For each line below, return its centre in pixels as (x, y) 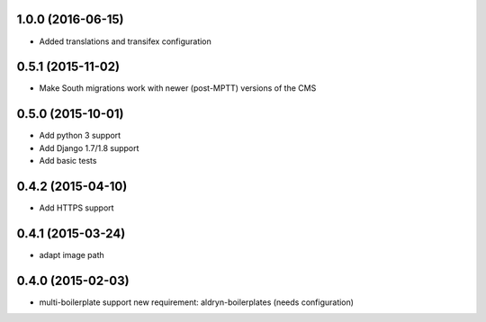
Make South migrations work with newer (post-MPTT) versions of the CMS (178, 88)
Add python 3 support (80, 136)
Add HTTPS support (76, 208)
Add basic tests (68, 161)
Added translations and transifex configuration (125, 41)
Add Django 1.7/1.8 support (89, 148)
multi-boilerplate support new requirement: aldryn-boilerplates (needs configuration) (197, 302)
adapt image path (72, 255)
